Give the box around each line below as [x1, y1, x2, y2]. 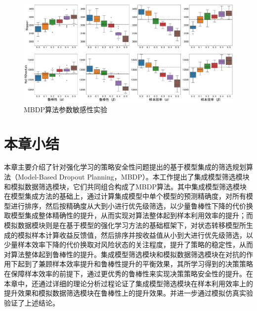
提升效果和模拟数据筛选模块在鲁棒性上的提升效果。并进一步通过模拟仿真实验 [4, 288, 253, 298]
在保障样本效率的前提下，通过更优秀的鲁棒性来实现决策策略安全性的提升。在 [4, 268, 253, 278]
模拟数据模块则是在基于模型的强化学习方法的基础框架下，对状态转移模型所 [4, 220, 246, 230]
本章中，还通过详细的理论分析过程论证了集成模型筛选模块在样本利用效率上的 [4, 278, 253, 288]
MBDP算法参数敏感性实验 [24, 104, 107, 114]
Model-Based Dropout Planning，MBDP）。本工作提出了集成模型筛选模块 [17, 172, 250, 182]
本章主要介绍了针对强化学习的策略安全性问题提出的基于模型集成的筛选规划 [4, 162, 246, 172]
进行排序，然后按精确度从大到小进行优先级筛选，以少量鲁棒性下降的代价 [10, 200, 246, 211]
